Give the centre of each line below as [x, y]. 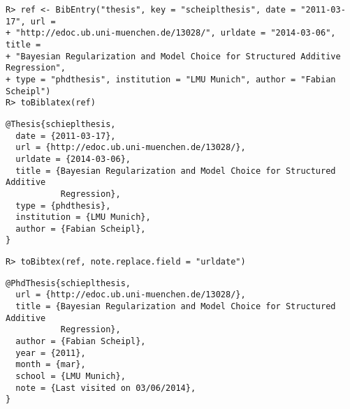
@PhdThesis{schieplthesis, [68, 283]
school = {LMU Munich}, [71, 377]
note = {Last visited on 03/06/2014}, [106, 388]
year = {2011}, [51, 353]
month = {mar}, [51, 365]
